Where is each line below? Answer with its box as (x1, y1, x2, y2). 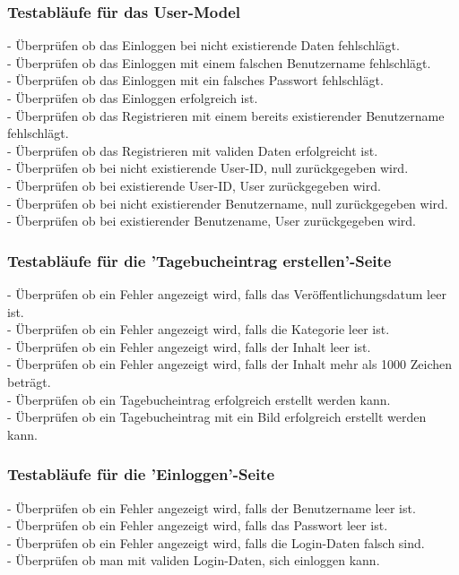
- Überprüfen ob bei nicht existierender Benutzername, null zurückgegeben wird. (7, 193, 448, 212)
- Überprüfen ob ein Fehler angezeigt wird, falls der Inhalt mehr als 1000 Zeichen (7, 355, 453, 373)
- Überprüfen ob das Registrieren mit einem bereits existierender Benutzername (7, 106, 445, 124)
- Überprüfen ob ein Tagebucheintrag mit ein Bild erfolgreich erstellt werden (7, 408, 427, 426)
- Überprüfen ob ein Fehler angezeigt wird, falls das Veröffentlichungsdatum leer (7, 284, 446, 303)
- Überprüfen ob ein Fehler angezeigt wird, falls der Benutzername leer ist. (7, 498, 416, 517)
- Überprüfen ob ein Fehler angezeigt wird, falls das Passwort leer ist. (7, 516, 388, 535)
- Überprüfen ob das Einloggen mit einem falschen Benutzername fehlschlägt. (7, 53, 431, 72)
